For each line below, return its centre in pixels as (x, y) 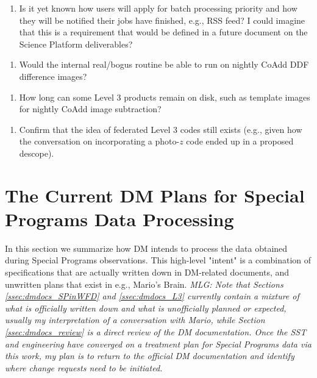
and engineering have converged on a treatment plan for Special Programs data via (158, 344)
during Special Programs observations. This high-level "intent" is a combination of (158, 260)
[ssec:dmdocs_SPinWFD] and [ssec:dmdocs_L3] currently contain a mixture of (152, 296)
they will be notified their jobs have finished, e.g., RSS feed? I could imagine (162, 20)
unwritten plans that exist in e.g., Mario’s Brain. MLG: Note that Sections (144, 284)
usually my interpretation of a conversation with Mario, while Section (135, 320)
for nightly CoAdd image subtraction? (90, 109)
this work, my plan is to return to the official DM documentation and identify (150, 356)
